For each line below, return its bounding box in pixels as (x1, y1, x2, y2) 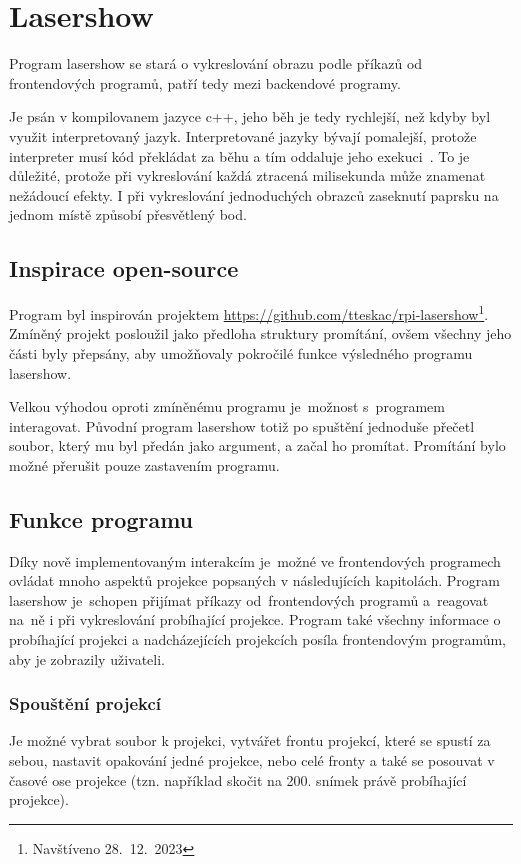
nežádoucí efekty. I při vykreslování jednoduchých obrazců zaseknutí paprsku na (9, 184, 499, 205)
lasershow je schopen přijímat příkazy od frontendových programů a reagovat (9, 589, 489, 610)
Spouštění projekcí (9, 691, 162, 716)
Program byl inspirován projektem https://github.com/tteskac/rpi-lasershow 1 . (9, 301, 489, 324)
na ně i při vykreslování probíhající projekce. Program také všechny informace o (9, 609, 501, 630)
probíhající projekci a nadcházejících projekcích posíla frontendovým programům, (9, 629, 506, 650)
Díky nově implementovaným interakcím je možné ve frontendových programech (9, 550, 501, 571)
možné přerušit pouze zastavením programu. (9, 454, 280, 475)
